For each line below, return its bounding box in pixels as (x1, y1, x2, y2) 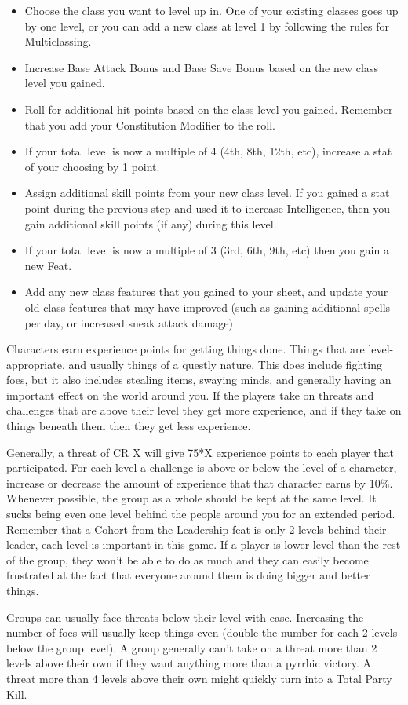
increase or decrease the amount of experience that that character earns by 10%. (6, 474, 393, 491)
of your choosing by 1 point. (24, 158, 160, 174)
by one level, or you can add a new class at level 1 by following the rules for (24, 17, 390, 34)
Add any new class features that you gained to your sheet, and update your (24, 283, 388, 300)
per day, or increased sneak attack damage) (24, 314, 233, 331)
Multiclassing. (24, 33, 92, 49)
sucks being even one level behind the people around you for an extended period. (6, 506, 395, 522)
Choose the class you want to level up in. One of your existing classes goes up (24, 2, 399, 18)
